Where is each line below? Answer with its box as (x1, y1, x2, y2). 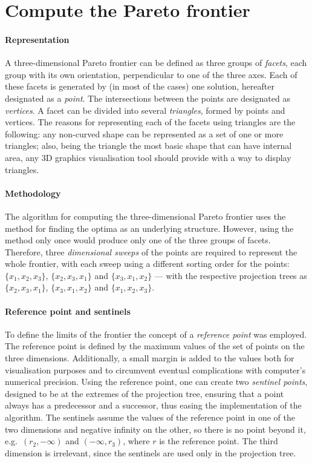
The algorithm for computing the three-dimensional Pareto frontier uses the (5, 209, 286, 222)
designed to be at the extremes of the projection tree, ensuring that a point (5, 387, 284, 399)
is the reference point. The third (159, 435, 278, 447)
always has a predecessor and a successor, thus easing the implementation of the (5, 399, 302, 412)
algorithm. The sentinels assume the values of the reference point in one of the (5, 411, 295, 424)
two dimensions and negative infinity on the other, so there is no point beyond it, (5, 422, 306, 435)
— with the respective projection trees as (154, 269, 307, 281)
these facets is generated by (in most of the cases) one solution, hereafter (5, 80, 275, 93)
